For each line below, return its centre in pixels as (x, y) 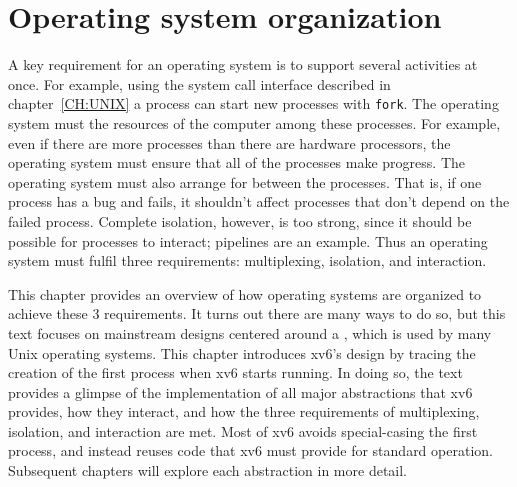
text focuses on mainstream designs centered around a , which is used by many (250, 332)
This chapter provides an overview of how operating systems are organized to (245, 293)
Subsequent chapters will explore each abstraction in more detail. (207, 470)
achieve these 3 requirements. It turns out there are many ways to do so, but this (257, 313)
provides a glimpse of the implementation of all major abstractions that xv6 (240, 391)
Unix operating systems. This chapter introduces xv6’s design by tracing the (242, 352)
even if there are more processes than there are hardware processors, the (229, 142)
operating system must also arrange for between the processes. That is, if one (245, 181)
